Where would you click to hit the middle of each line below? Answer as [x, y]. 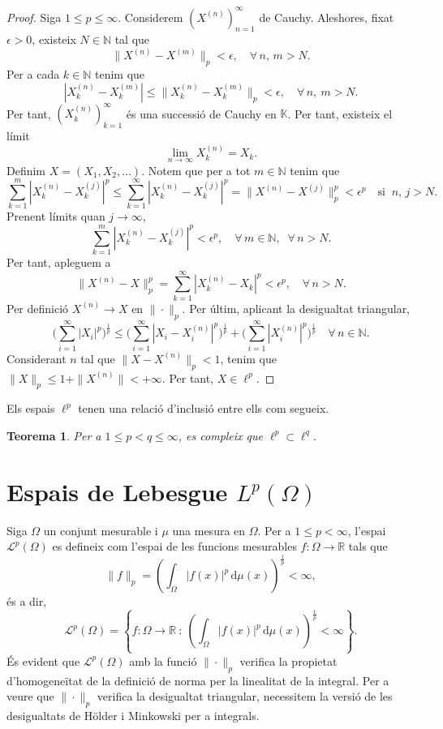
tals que [368, 546]
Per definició [38, 308]
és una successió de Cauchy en [201, 113]
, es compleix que [221, 435]
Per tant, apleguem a [59, 262]
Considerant [37, 358]
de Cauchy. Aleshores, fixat [327, 17]
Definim [26, 170]
